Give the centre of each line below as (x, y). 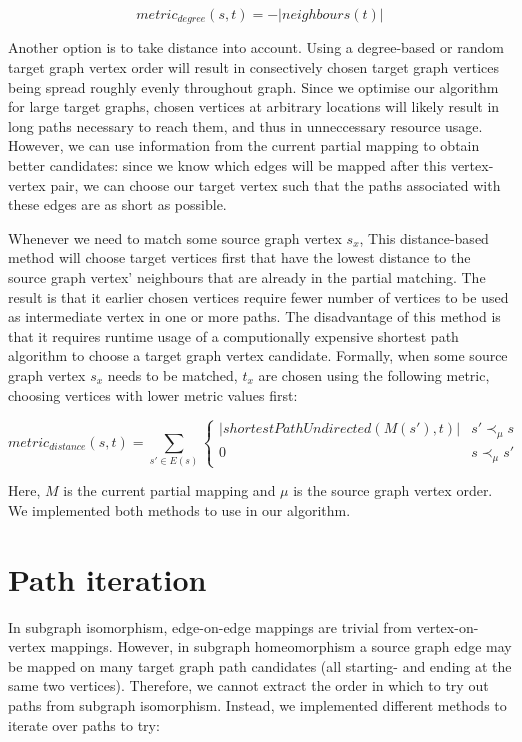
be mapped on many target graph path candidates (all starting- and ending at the (260, 665)
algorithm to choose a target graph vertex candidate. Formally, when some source (258, 355)
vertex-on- (447, 626)
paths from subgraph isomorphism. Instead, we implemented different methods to (257, 704)
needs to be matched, (172, 374)
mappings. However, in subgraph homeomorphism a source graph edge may (281, 646)
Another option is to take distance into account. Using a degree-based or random (256, 47)
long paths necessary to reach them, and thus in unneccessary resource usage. (245, 125)
